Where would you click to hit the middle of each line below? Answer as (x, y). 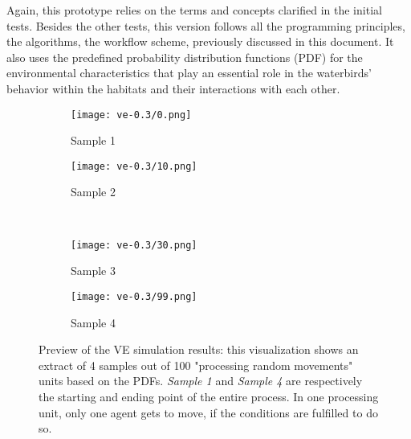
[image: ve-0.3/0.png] (131, 115)
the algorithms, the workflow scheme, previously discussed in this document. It (200, 41)
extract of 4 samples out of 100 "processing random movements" (196, 365)
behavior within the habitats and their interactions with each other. (173, 88)
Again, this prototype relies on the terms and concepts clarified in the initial (194, 10)
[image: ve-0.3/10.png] (134, 166)
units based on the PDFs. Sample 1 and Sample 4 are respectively (201, 381)
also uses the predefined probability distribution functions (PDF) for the (185, 57)
